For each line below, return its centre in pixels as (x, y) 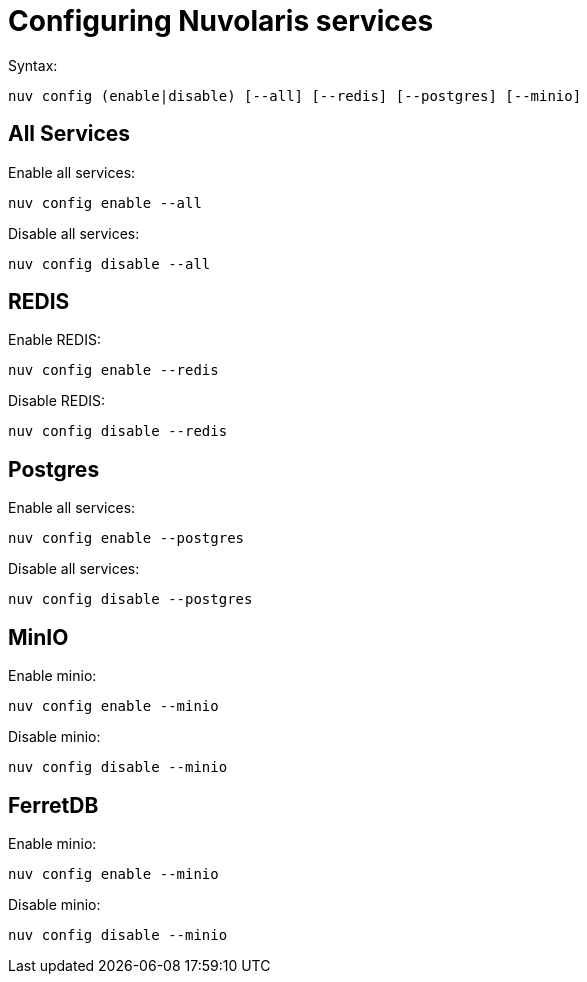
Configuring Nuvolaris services (221, 21)
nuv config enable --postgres (126, 538)
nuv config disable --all (109, 263)
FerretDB (53, 805)
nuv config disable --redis (118, 431)
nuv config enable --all (105, 202)
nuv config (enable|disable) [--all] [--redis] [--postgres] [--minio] (295, 95)
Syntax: (33, 65)
